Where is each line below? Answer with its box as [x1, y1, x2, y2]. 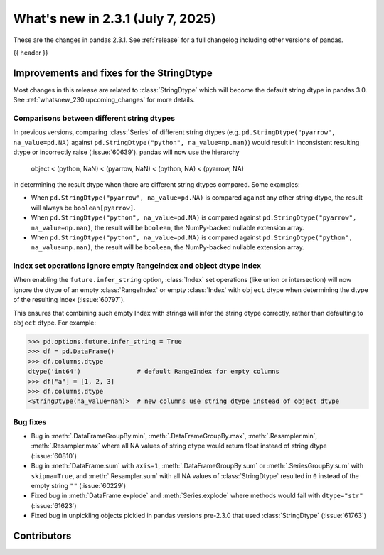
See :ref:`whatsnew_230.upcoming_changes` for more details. [13, 96, 196, 104]
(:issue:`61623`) [31, 501, 78, 510]
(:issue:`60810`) [31, 451, 78, 460]
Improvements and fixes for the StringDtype [13, 67, 213, 79]
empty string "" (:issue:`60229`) [31, 482, 127, 490]
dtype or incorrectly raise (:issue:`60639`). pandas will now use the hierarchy [13, 148, 240, 156]
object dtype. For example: [13, 318, 96, 327]
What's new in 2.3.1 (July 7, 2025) [13, 11, 216, 26]
